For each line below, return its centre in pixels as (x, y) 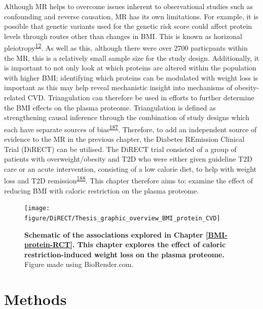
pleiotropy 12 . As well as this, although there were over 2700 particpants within (126, 47)
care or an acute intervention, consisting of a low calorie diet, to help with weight (130, 168)
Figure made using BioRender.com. (79, 264)
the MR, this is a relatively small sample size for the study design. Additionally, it (132, 57)
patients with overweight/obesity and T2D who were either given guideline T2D (128, 159)
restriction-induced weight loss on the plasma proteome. (124, 254)
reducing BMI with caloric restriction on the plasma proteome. (102, 190)
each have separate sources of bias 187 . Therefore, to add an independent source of (130, 128)
